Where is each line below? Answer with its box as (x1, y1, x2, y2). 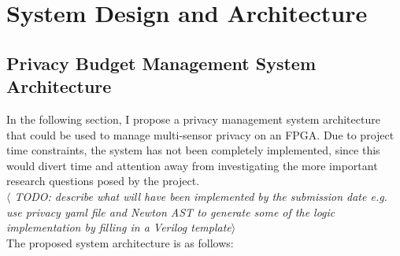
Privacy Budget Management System (6, 50, 317, 75)
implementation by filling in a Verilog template (6, 219, 231, 236)
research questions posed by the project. (6, 173, 200, 189)
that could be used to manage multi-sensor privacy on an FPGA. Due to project (6, 126, 394, 143)
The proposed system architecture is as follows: (6, 234, 234, 250)
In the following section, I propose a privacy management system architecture (6, 110, 380, 127)
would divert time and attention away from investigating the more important (6, 157, 378, 173)
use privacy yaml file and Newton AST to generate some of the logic (6, 203, 335, 220)
